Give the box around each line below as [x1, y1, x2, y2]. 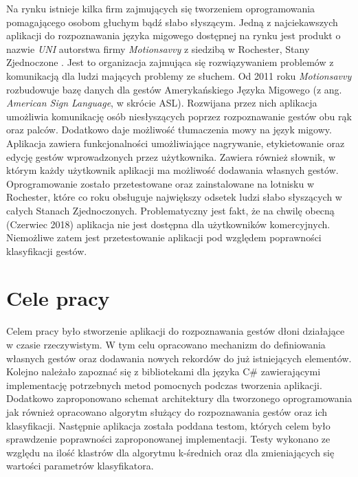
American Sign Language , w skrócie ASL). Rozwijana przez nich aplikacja [6, 96, 317, 110]
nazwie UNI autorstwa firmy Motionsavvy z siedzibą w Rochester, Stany [6, 41, 310, 56]
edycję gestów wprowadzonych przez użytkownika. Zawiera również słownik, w [6, 149, 336, 164]
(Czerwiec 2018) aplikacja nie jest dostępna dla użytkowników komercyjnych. [6, 217, 331, 231]
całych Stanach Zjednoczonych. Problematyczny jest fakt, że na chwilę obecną [6, 203, 335, 217]
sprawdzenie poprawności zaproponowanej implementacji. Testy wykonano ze [6, 432, 331, 446]
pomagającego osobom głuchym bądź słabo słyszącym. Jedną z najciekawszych [6, 14, 338, 29]
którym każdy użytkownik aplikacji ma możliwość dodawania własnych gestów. [6, 163, 339, 177]
